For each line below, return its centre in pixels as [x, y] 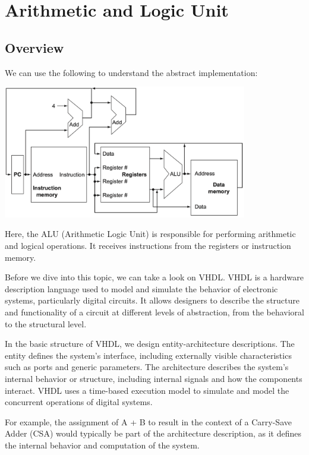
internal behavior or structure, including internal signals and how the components [154, 378]
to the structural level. [46, 323]
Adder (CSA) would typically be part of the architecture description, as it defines [153, 433]
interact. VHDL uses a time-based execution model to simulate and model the [147, 390]
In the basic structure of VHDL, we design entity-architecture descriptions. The [150, 344]
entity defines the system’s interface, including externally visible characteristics [148, 355]
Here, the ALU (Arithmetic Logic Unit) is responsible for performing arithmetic [150, 234]
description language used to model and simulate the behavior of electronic [141, 288]
